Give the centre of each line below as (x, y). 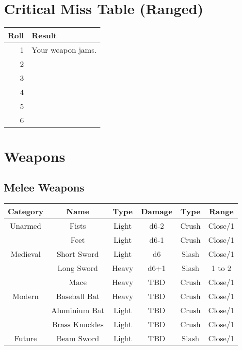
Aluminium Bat (78, 310)
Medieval (25, 254)
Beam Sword (78, 338)
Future (26, 338)
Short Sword (78, 254)
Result (44, 35)
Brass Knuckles (78, 324)
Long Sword (78, 268)
